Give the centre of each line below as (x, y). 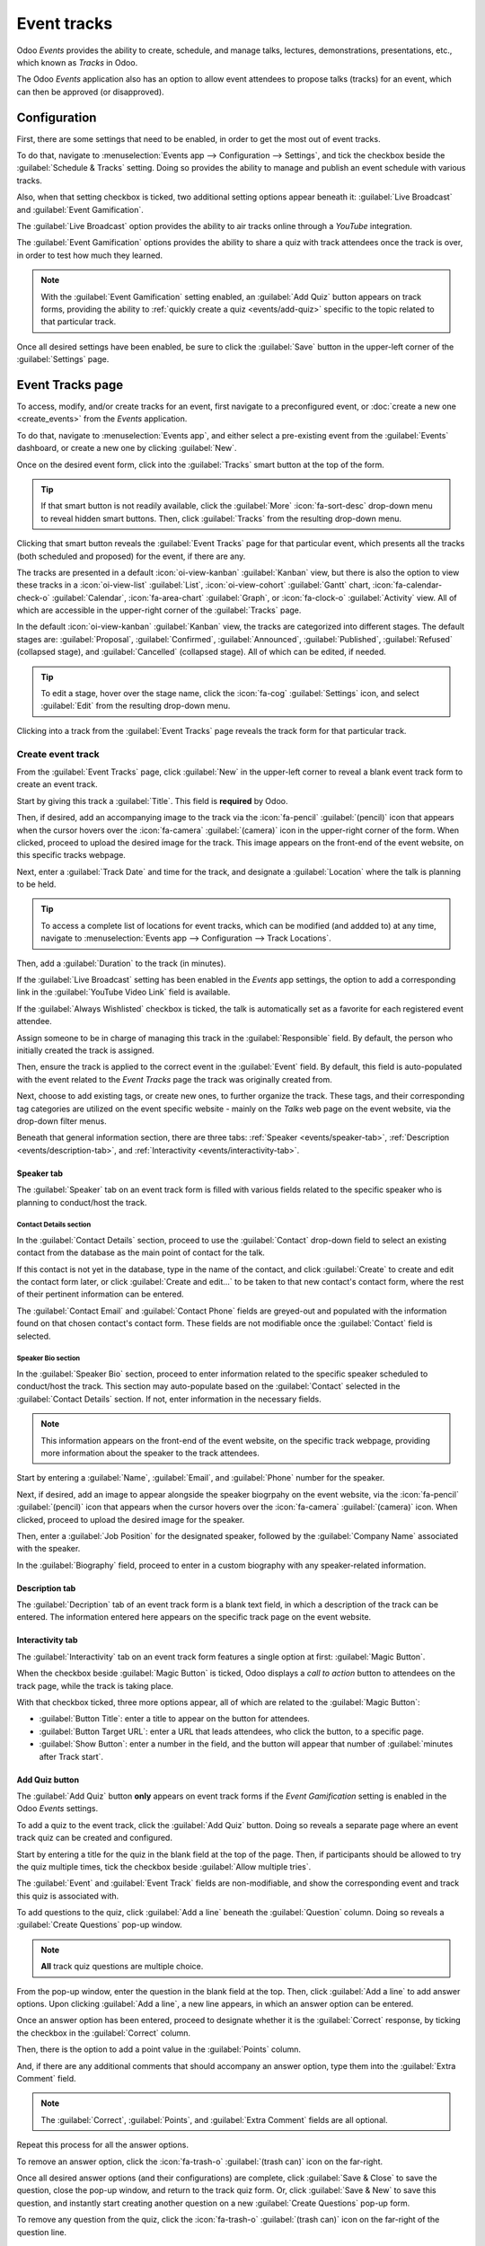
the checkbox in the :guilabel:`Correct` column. (104, 2033)
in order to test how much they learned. (90, 255)
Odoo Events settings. (57, 1808)
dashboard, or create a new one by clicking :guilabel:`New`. (127, 448)
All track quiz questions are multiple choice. (122, 1967)
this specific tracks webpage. (71, 855)
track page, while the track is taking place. (95, 1685)
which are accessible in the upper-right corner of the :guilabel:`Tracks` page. (159, 610)
